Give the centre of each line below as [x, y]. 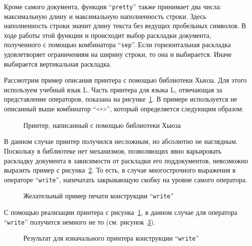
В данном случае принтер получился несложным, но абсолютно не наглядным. [121, 141]
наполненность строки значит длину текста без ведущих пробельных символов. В [125, 26]
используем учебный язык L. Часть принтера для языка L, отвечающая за [113, 89]
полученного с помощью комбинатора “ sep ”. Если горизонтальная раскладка [117, 44]
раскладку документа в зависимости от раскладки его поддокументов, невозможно [126, 160]
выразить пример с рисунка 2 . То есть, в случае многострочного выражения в [120, 170]
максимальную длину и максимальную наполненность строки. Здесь [105, 16]
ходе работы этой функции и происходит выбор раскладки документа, [108, 35]
